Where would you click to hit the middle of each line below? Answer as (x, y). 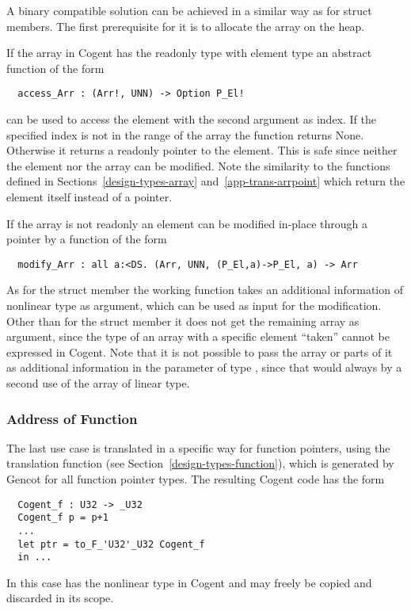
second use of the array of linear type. (98, 383)
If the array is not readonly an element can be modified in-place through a (187, 223)
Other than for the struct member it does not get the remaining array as (183, 321)
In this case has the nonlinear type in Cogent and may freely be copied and (189, 582)
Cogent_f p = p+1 (63, 518)
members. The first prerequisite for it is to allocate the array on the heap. (186, 26)
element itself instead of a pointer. (89, 197)
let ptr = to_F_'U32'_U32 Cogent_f (111, 544)
